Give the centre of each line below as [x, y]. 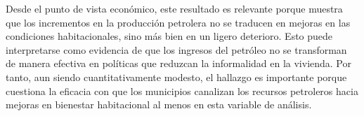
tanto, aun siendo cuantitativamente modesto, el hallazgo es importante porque [176, 77]
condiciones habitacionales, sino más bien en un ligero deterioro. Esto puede [169, 36]
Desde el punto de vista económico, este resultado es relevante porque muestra [174, 8]
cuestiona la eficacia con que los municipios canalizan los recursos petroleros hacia [182, 90]
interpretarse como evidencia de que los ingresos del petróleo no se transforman [176, 49]
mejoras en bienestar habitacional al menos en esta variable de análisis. [159, 104]
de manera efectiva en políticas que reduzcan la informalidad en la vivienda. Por [178, 63]
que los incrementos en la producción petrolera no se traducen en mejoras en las [178, 22]
